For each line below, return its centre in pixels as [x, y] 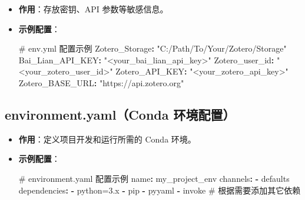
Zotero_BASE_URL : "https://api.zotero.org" [101, 82]
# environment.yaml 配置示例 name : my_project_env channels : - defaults [154, 178]
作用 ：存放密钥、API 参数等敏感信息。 [93, 9]
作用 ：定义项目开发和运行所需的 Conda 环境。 [107, 139]
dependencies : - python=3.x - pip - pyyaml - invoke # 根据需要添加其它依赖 [160, 190]
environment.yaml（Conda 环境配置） [120, 114]
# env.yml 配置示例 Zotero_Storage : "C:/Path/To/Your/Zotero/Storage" [152, 48]
